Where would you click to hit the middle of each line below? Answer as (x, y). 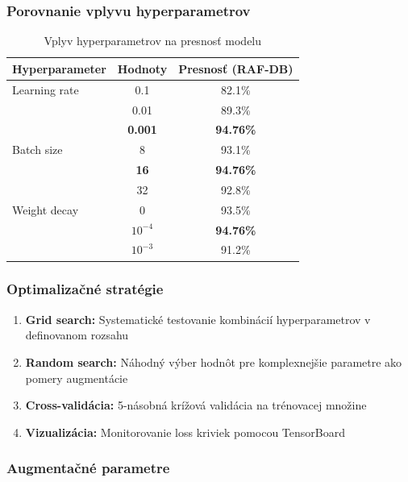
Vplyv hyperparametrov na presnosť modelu (153, 41)
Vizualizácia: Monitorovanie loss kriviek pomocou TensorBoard (185, 432)
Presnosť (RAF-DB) (236, 68)
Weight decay (46, 209)
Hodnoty (142, 68)
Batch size (37, 150)
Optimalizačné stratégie (85, 289)
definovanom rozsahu (77, 335)
